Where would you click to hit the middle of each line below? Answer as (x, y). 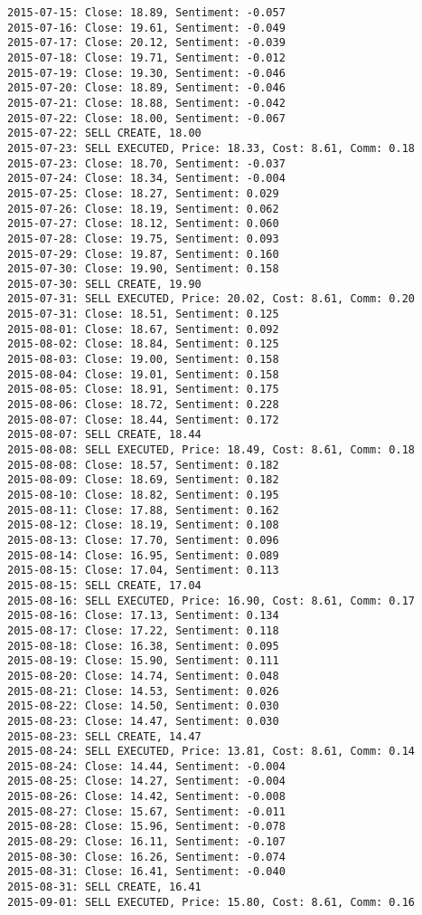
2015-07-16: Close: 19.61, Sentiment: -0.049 (146, 28)
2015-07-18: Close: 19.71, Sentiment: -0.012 (146, 57)
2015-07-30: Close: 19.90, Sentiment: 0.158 (143, 269)
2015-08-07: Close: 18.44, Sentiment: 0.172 (143, 419)
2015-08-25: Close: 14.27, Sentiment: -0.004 (146, 782)
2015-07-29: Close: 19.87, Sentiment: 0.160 (143, 254)
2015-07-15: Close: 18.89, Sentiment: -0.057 (146, 13)
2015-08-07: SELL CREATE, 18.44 (104, 435)
